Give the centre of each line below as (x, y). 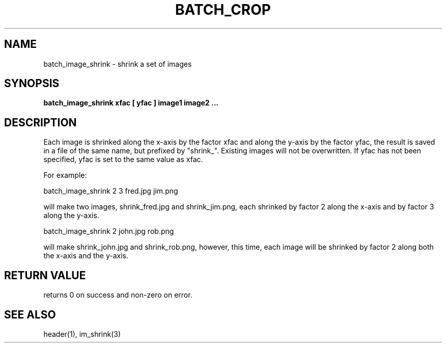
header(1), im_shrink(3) (82, 334)
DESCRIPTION (40, 122)
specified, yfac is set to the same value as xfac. (123, 159)
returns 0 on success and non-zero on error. (118, 295)
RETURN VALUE (45, 275)
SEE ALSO (30, 314)
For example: (65, 175)
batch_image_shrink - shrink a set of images (118, 64)
